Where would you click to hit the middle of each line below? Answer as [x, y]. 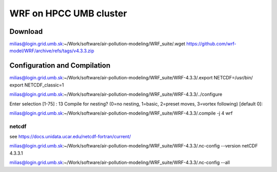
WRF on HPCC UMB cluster [68, 13]
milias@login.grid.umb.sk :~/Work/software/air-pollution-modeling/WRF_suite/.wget [97, 44]
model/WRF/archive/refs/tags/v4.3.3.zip [52, 51]
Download [26, 31]
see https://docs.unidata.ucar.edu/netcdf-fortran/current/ [70, 137]
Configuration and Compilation [60, 66]
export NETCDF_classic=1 [37, 85]
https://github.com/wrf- [211, 44]
